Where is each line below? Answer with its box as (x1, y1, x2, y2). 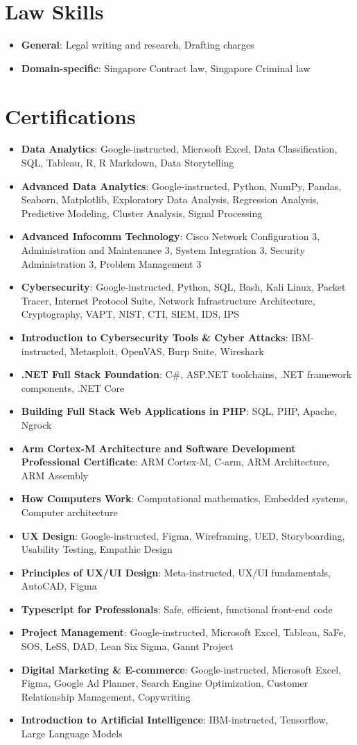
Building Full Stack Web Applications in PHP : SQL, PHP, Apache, (21, 404, 337, 418)
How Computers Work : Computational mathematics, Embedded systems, (21, 491, 348, 506)
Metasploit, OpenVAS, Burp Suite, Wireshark (69, 343, 264, 358)
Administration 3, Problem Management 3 (21, 256, 202, 271)
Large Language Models (21, 726, 123, 741)
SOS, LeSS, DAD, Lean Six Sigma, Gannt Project (21, 639, 234, 653)
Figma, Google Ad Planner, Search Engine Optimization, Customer (21, 676, 308, 690)
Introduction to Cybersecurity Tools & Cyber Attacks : (21, 329, 288, 344)
